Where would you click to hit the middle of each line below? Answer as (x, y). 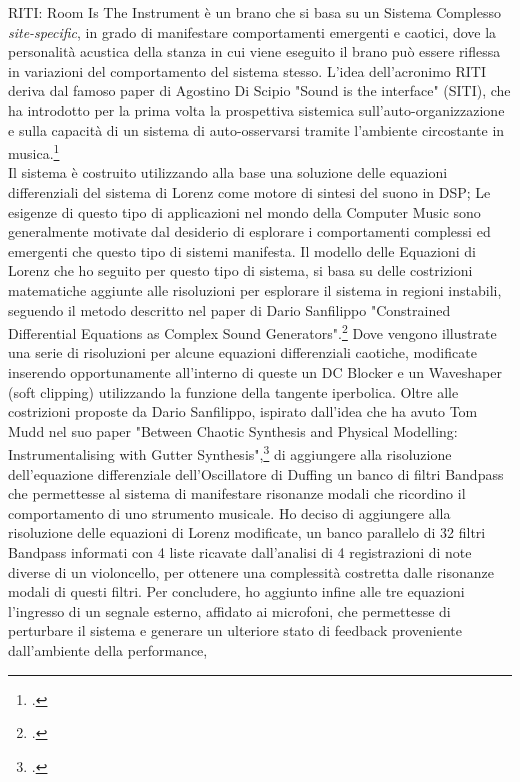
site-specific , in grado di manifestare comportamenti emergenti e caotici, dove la (252, 31)
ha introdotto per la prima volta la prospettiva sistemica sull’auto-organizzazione (256, 109)
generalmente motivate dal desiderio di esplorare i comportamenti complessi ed (249, 231)
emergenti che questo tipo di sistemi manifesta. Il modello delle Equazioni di (242, 250)
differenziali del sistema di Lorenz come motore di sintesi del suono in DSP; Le (249, 192)
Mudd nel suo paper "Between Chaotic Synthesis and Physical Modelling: (233, 430)
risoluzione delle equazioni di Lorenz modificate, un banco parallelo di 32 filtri (247, 532)
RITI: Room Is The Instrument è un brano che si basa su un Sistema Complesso (254, 12)
